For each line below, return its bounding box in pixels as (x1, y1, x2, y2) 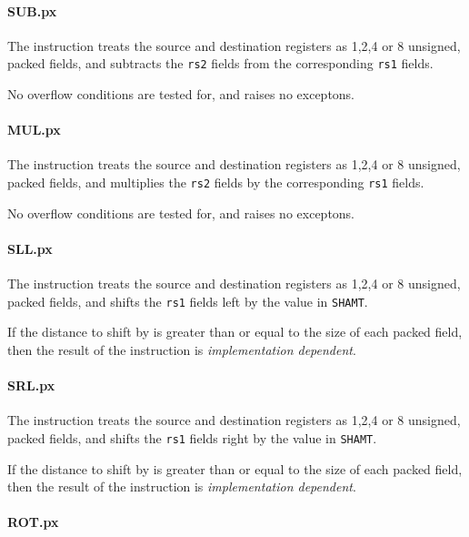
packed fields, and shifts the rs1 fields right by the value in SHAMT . (7, 428, 377, 447)
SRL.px (7, 376, 55, 395)
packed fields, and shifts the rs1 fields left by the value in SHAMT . (7, 291, 368, 310)
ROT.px (7, 512, 59, 532)
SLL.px (7, 238, 53, 258)
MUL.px (7, 120, 61, 139)
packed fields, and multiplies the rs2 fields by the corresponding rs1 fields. (7, 173, 424, 192)
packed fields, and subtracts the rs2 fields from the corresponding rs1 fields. (7, 54, 434, 73)
